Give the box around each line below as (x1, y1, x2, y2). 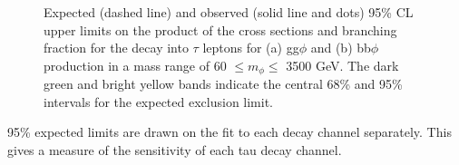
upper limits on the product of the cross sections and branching (44, 20, 397, 39)
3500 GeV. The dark (286, 55, 399, 74)
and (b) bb (310, 38, 371, 57)
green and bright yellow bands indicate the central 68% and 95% (44, 74, 403, 93)
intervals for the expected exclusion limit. (44, 92, 274, 111)
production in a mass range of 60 (44, 55, 227, 74)
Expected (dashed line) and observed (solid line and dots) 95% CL (44, 3, 414, 21)
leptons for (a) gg (202, 38, 299, 57)
